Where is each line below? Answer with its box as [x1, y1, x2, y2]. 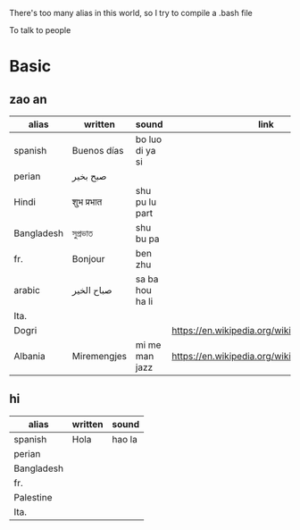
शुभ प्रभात [71, 196, 103, 208]
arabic [13, 284, 40, 296]
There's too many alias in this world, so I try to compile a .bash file [9, 8, 253, 18]
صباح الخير [71, 284, 112, 296]
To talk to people [9, 25, 71, 35]
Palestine [13, 491, 53, 503]
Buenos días [71, 145, 124, 156]
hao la [112, 433, 138, 445]
